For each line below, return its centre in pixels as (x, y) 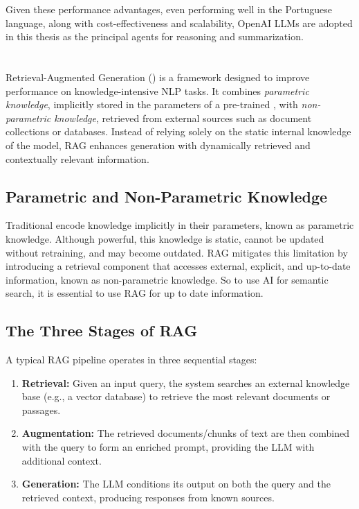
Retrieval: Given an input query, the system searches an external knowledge (186, 382)
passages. (41, 409)
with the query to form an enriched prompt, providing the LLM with (168, 447)
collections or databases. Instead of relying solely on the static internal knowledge (178, 131)
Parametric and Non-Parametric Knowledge (167, 196)
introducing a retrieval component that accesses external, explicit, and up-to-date (178, 266)
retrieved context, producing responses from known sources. (148, 497)
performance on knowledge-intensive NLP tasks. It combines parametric (157, 90)
